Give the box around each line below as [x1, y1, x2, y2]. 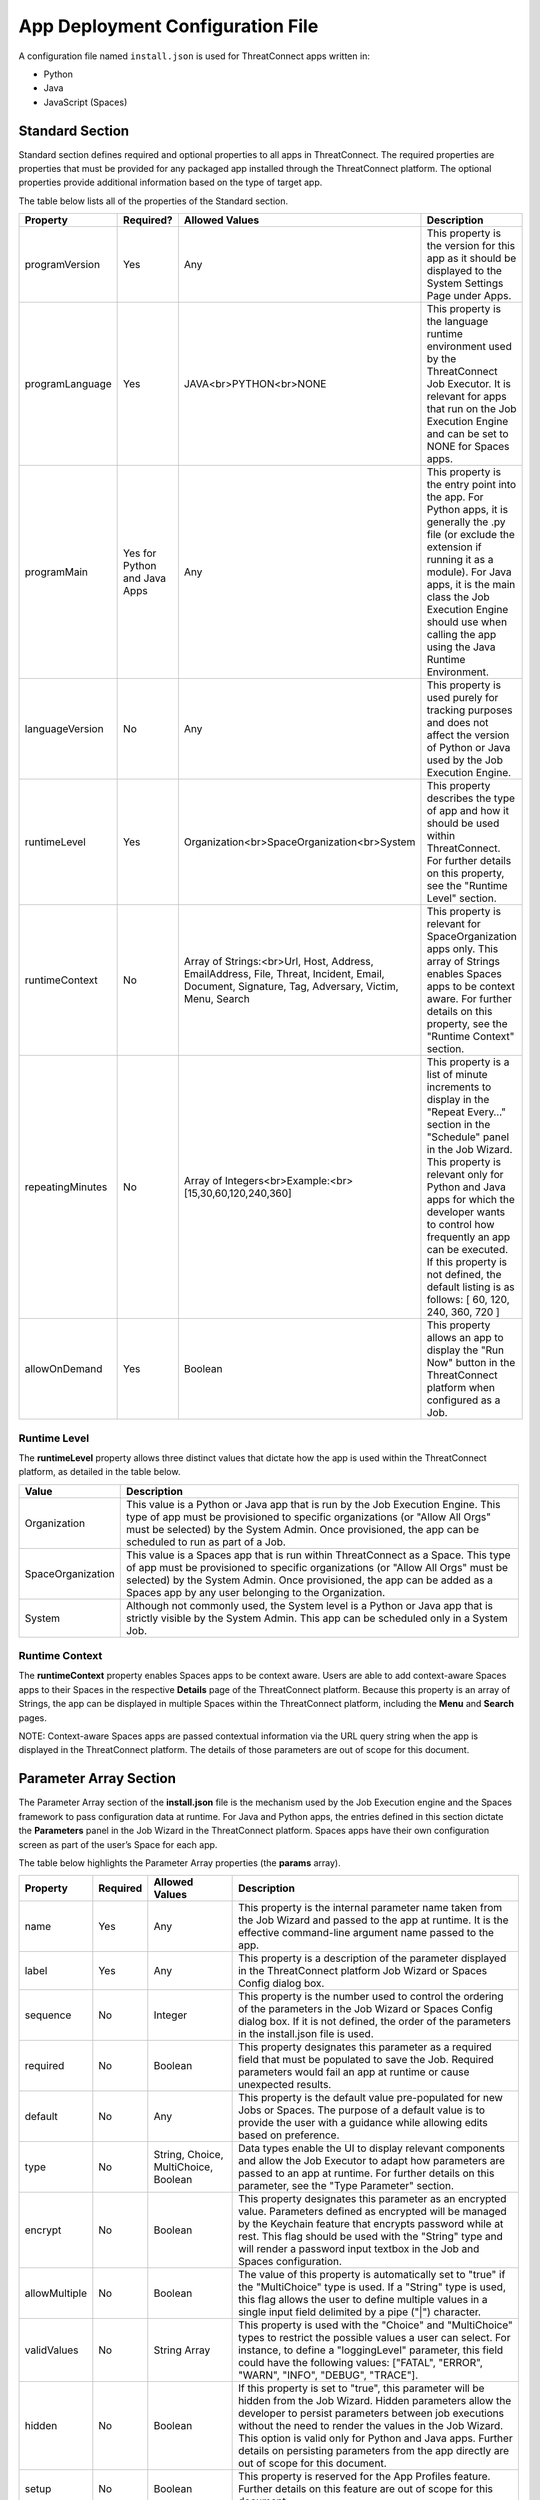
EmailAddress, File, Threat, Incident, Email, [183, 967, 385, 981]
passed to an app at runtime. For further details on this [238, 2166, 495, 2180]
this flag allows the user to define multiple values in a [238, 2293, 489, 2307]
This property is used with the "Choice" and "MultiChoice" [238, 2318, 514, 2332]
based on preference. [238, 2128, 340, 2142]
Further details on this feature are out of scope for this [238, 2482, 494, 2496]
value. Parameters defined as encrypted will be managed [238, 2205, 507, 2219]
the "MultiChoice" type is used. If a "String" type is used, [238, 2280, 507, 2294]
